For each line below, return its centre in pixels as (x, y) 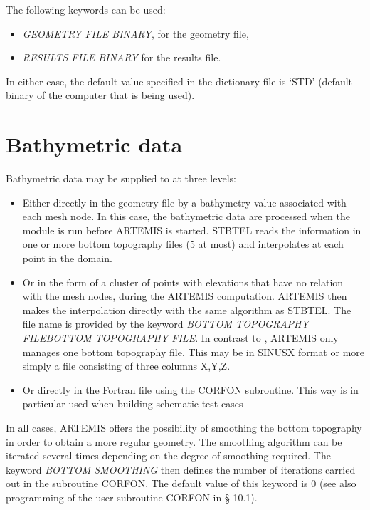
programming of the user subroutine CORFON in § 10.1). (132, 497)
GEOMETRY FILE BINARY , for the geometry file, (136, 33)
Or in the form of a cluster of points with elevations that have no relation (183, 282)
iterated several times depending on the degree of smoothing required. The (168, 456)
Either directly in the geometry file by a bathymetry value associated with (184, 202)
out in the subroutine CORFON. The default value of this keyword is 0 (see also (181, 483)
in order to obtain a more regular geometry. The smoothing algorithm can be (174, 441)
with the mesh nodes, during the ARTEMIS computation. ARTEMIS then (185, 296)
